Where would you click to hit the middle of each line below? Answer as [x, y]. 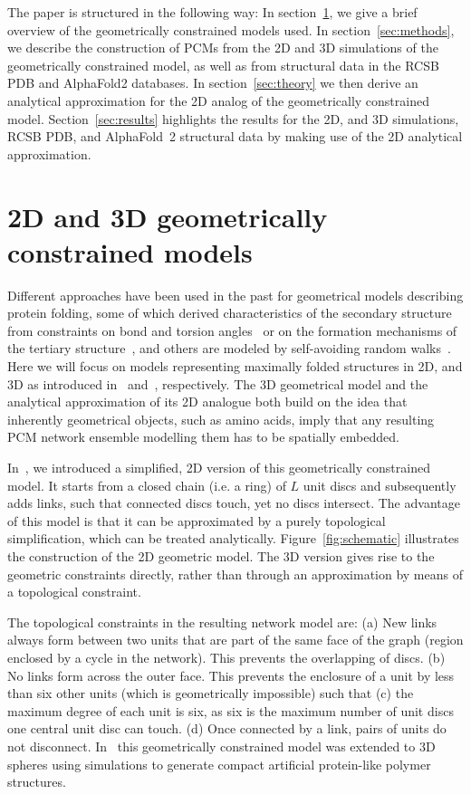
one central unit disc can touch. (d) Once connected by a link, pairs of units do [227, 728]
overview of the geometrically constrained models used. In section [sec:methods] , [231, 29]
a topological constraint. [74, 592]
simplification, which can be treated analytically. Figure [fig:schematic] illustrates [233, 538]
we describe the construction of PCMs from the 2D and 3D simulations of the [223, 48]
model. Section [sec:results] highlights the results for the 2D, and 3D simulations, [233, 118]
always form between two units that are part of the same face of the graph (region [235, 640]
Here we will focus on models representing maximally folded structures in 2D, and [235, 366]
